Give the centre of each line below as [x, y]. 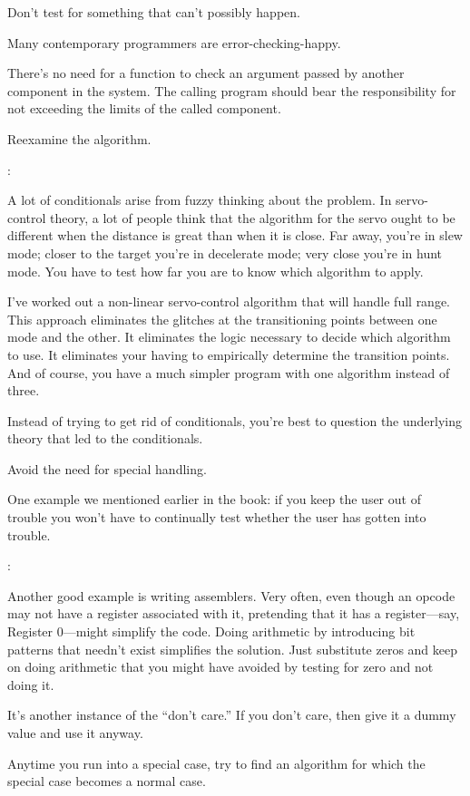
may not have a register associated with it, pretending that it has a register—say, [234, 613]
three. [24, 390]
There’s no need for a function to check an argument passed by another [206, 73]
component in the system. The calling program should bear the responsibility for [232, 90]
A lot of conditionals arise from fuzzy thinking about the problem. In [200, 200]
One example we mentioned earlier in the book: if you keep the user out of [214, 499]
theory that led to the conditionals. [105, 438]
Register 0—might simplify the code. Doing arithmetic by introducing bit [211, 631]
